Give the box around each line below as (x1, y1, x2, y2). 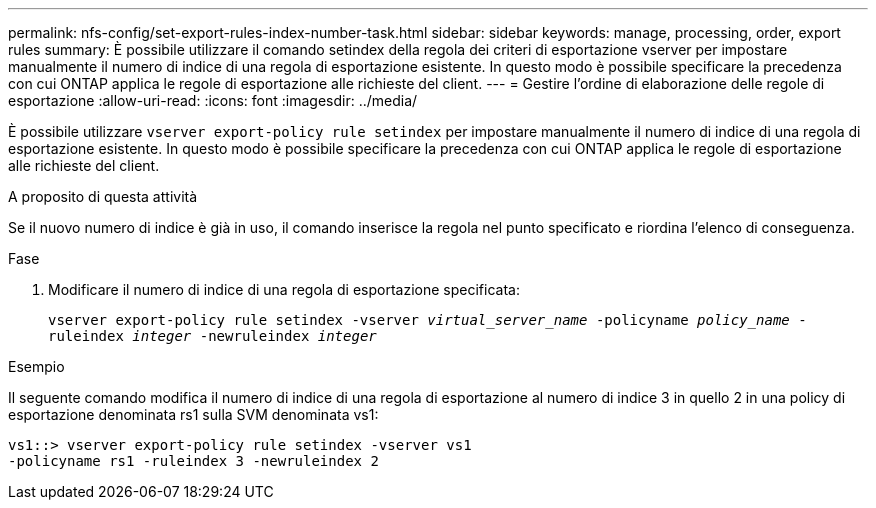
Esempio (8, 358, 65, 375)
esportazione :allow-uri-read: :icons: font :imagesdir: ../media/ (8, 92, 418, 109)
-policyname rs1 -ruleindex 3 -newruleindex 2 (8, 453, 379, 469)
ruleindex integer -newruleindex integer (48, 328, 377, 344)
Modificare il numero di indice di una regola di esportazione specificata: (48, 281, 520, 298)
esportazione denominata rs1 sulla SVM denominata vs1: (8, 406, 379, 423)
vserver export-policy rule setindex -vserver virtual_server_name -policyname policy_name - (48, 312, 807, 328)
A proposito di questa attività (8, 188, 198, 205)
